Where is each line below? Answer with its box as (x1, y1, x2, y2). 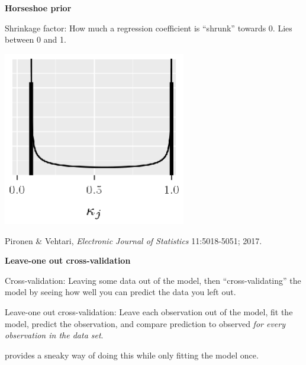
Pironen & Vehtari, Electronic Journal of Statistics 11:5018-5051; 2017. (5, 234, 262, 246)
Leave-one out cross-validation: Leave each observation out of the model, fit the (5, 306, 293, 318)
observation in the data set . (5, 329, 104, 341)
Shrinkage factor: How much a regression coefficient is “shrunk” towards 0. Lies (5, 21, 292, 34)
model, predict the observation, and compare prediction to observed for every (5, 317, 285, 329)
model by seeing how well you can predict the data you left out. (5, 286, 236, 298)
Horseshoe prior (5, 2, 72, 14)
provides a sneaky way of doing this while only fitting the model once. (5, 348, 259, 361)
